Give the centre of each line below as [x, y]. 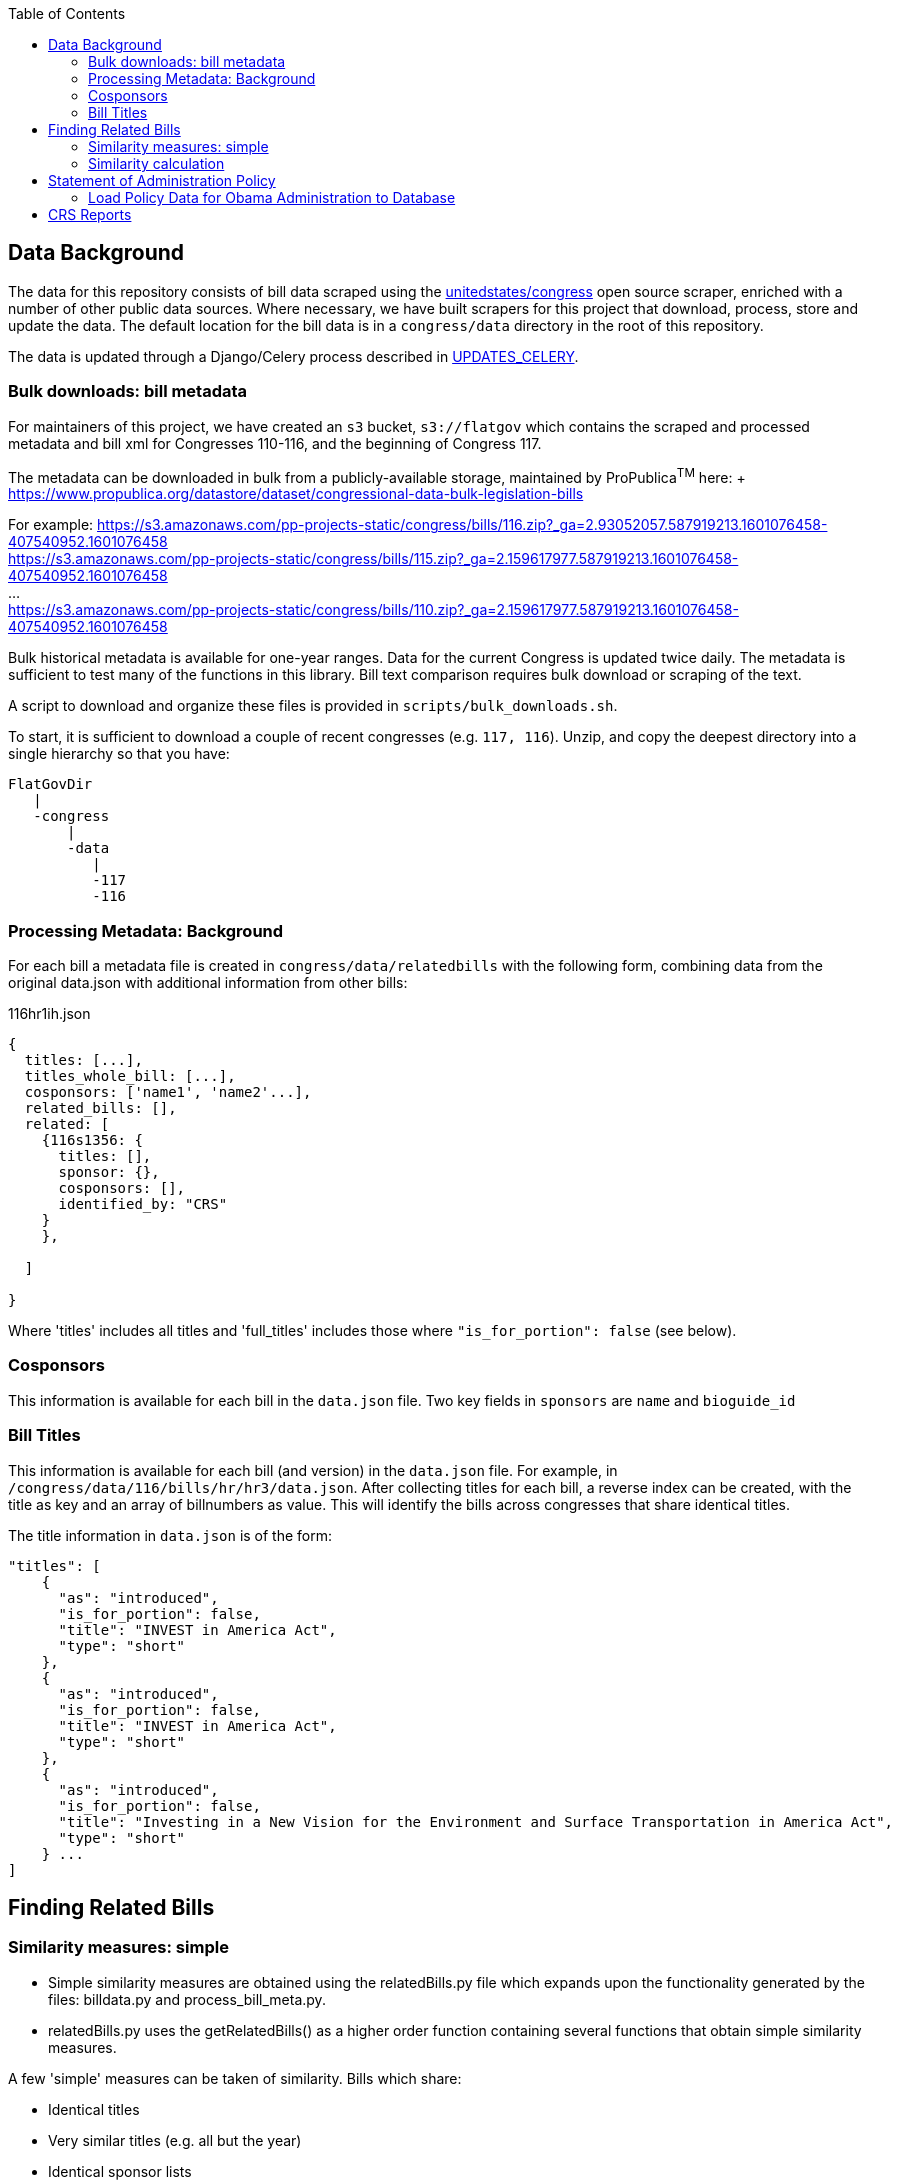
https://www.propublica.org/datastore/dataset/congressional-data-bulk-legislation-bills [296, 494]
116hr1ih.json [49, 1013]
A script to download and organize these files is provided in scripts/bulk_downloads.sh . [313, 706]
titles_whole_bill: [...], [130, 1076]
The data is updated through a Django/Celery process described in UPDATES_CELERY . [293, 356]
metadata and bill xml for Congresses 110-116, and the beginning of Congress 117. [275, 443]
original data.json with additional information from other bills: [208, 982]
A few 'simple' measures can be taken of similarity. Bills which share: [235, 2078]
